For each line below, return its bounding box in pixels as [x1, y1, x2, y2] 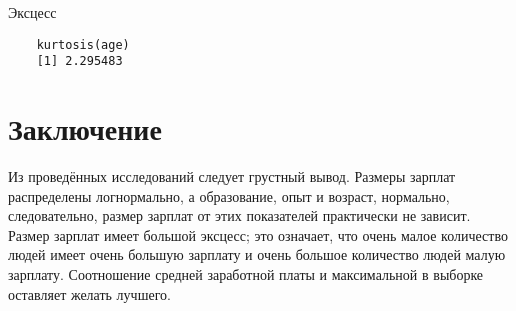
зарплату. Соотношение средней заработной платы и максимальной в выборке [8, 264, 484, 284]
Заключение [8, 108, 162, 149]
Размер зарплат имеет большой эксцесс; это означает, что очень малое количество [8, 224, 508, 245]
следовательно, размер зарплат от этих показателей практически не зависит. [8, 205, 471, 226]
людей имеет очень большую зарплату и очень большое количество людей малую [8, 244, 506, 265]
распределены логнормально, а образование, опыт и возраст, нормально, [8, 185, 450, 206]
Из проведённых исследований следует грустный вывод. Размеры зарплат [8, 166, 456, 187]
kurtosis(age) [36, 37, 130, 52]
